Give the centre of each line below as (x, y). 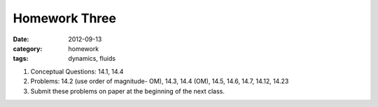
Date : (21, 39)
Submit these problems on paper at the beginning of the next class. (128, 91)
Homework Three (65, 18)
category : (28, 48)
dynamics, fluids (92, 59)
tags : (21, 59)
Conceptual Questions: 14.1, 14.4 (77, 71)
